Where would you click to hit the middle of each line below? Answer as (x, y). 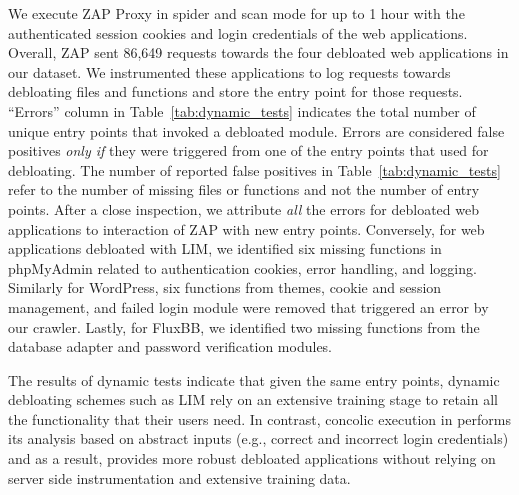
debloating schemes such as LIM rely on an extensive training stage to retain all (253, 399)
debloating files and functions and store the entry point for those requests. (235, 91)
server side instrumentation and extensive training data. (179, 477)
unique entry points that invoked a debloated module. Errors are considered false (256, 130)
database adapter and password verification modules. (170, 346)
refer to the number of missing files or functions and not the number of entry (244, 189)
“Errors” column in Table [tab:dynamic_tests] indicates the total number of (242, 110)
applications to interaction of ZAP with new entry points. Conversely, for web (246, 228)
